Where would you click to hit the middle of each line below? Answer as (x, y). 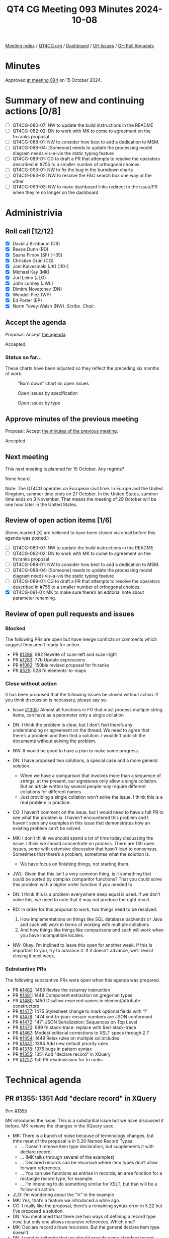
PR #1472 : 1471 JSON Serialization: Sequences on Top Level (75, 1022)
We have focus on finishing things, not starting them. (75, 864)
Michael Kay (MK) (31, 272)
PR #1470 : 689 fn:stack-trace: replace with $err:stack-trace (74, 1027)
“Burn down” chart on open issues (53, 383)
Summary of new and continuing (75, 101)
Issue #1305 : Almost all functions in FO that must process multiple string (87, 710)
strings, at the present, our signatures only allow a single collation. (89, 781)
